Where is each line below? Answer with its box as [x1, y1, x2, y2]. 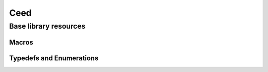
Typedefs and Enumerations [9, 54, 99, 62]
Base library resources [9, 22, 86, 31]
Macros [9, 38, 33, 46]
